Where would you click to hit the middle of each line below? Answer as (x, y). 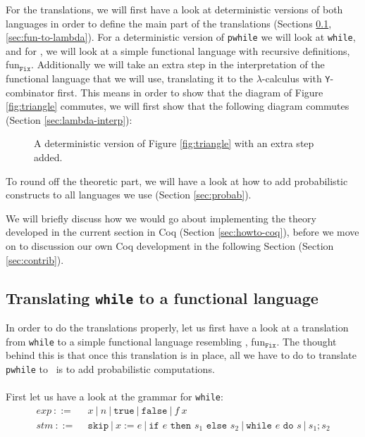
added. (48, 157)
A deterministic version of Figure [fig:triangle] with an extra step (174, 143)
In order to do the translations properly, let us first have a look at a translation (177, 327)
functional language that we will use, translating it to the (129, 78)
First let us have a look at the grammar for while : (115, 397)
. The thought (307, 341)
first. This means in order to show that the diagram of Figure (190, 92)
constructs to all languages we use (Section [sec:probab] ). (129, 195)
